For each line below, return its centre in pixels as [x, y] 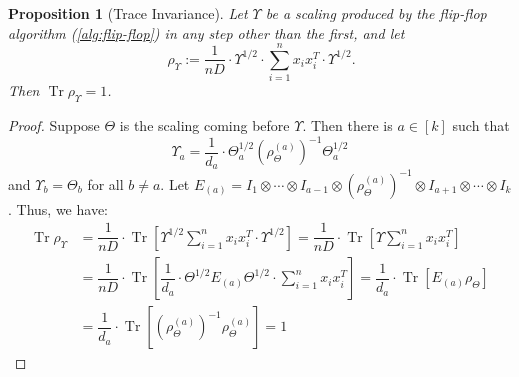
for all [105, 183]
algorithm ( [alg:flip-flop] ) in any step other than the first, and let [206, 32]
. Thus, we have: [58, 208]
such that [481, 125]
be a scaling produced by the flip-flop [376, 13]
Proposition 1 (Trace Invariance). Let [128, 13]
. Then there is [347, 125]
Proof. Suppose [54, 125]
